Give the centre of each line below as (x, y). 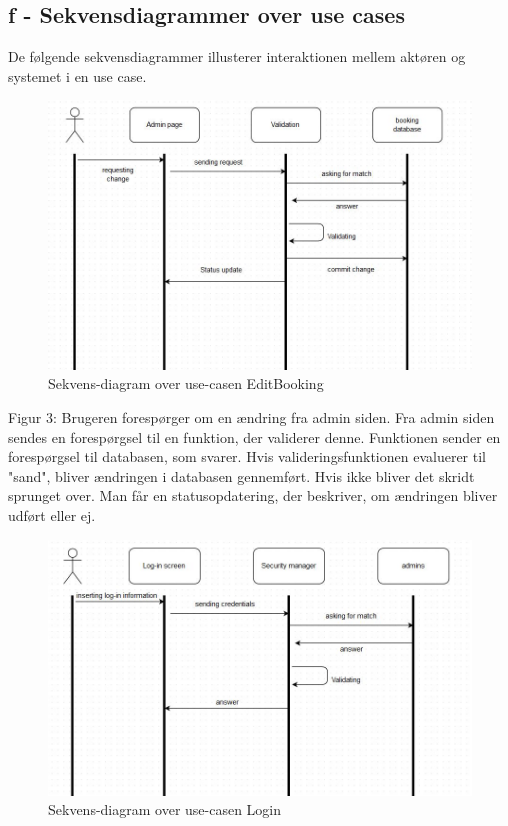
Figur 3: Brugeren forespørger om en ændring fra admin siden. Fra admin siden (251, 416)
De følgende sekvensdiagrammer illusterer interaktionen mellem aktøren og (237, 56)
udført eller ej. (52, 514)
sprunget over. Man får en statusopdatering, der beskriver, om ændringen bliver (253, 495)
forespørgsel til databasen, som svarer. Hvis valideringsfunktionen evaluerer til (247, 456)
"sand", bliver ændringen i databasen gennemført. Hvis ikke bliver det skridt (241, 475)
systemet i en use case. (77, 75)
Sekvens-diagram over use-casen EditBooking (186, 383)
